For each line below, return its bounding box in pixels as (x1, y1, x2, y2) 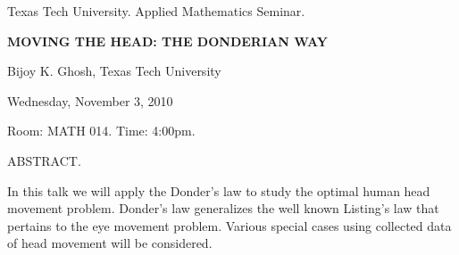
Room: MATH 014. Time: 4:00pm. (7, 121, 196, 140)
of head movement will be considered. (7, 234, 213, 252)
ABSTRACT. (7, 151, 81, 169)
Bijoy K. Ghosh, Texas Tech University (7, 62, 221, 80)
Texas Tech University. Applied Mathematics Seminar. (7, 2, 305, 20)
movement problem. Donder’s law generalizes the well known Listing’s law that (7, 199, 439, 218)
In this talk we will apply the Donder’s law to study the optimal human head (7, 181, 430, 200)
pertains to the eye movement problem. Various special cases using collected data (7, 216, 452, 234)
